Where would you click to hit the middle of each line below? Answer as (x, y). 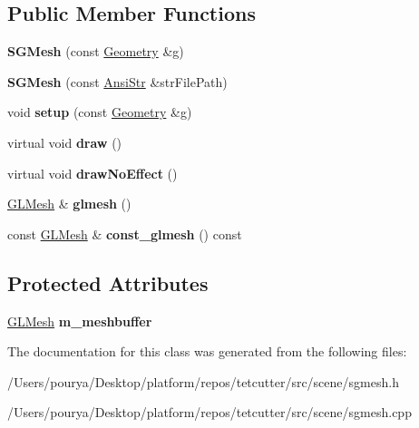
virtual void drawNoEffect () (93, 173)
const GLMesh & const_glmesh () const (125, 233)
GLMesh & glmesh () (69, 204)
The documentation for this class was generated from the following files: (207, 351)
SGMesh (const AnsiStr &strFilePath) (117, 81)
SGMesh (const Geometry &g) (96, 51)
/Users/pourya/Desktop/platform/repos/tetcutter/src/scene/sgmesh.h (203, 381)
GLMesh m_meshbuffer (80, 321)
